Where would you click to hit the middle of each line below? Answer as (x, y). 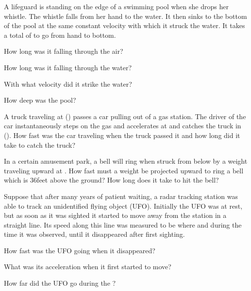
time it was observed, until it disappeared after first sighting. (94, 234)
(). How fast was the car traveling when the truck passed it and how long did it (122, 135)
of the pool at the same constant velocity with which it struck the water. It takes (125, 25)
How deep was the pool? (40, 100)
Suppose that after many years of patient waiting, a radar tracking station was (121, 196)
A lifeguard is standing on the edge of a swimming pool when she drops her (116, 6)
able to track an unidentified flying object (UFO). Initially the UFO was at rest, (123, 206)
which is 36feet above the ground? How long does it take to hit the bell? (111, 180)
